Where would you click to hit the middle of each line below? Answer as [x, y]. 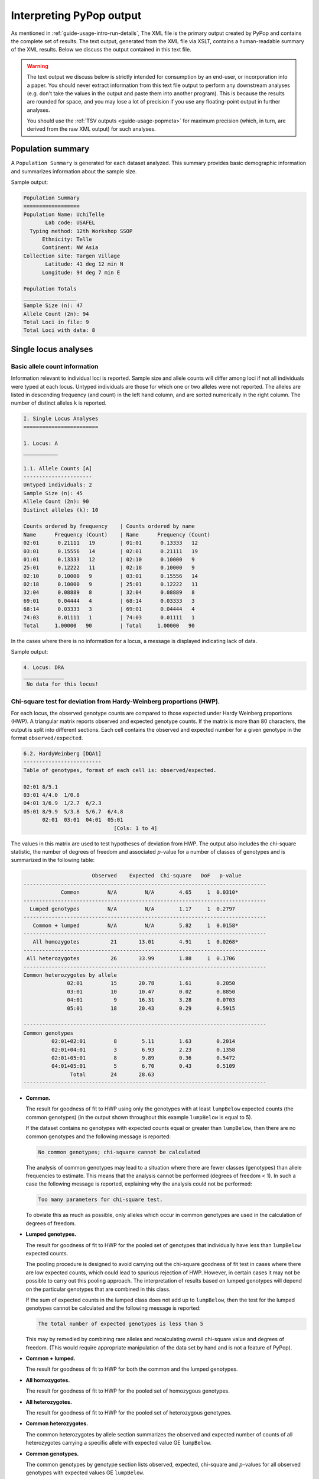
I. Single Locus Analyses [61, 419]
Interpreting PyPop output [76, 15]
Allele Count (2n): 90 [56, 502]
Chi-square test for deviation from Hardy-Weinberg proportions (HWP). [115, 701]
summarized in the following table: [53, 860]
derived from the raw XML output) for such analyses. [91, 129]
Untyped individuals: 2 [58, 485]
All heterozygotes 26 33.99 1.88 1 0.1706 [131, 959]
